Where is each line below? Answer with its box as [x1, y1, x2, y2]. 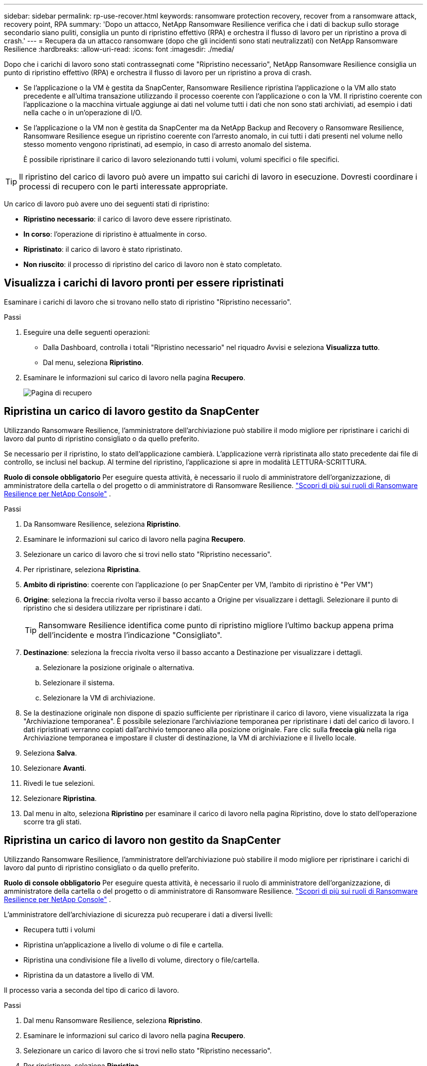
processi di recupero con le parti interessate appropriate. [19, 182, 228, 191]
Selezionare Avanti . [23, 763, 86, 772]
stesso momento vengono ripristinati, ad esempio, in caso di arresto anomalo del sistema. [23, 140, 311, 148]
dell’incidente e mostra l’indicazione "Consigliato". [39, 630, 222, 640]
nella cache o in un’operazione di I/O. [23, 108, 142, 117]
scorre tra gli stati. [23, 817, 82, 826]
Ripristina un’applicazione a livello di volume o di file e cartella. [23, 940, 224, 949]
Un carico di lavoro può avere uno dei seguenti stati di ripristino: [4, 200, 210, 208]
